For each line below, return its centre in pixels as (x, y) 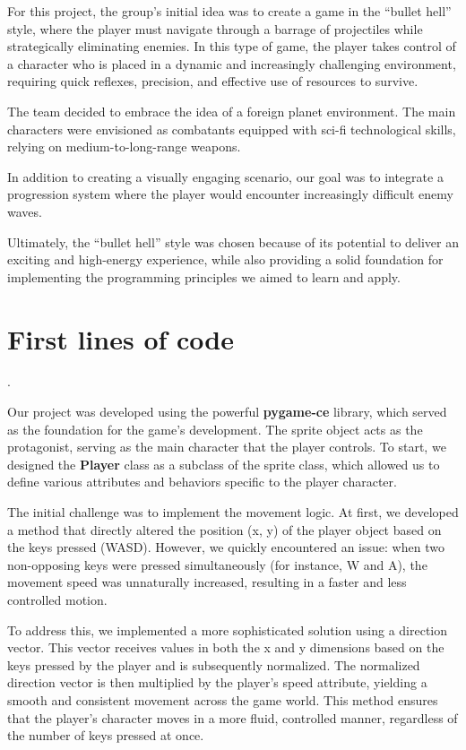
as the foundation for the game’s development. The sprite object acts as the (215, 429)
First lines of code (121, 338)
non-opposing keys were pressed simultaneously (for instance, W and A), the (217, 564)
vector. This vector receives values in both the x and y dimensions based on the (226, 647)
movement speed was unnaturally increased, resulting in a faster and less (207, 582)
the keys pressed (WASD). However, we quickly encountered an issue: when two (226, 547)
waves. (25, 211)
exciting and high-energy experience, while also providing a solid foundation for (225, 259)
